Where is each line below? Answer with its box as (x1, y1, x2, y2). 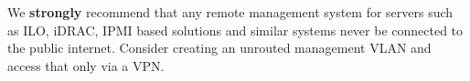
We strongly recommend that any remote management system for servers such (7, 3, 454, 21)
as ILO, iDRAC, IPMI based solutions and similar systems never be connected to (7, 20, 464, 39)
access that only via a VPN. (7, 56, 165, 75)
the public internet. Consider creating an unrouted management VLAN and (7, 38, 432, 57)
